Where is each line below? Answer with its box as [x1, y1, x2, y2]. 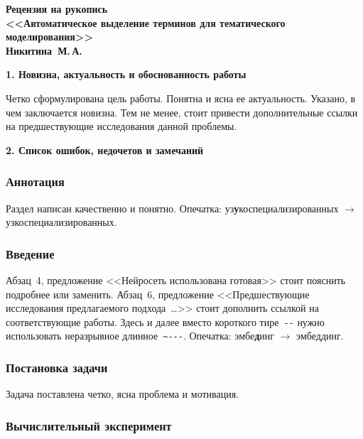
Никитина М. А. [6, 43, 82, 58]
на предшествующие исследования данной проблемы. [6, 119, 237, 134]
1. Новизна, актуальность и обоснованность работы [6, 67, 246, 82]
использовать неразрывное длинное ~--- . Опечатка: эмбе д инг [6, 328, 275, 343]
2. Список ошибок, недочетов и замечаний [6, 142, 204, 157]
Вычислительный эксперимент [6, 416, 172, 434]
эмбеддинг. [296, 328, 344, 343]
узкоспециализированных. [6, 215, 117, 229]
